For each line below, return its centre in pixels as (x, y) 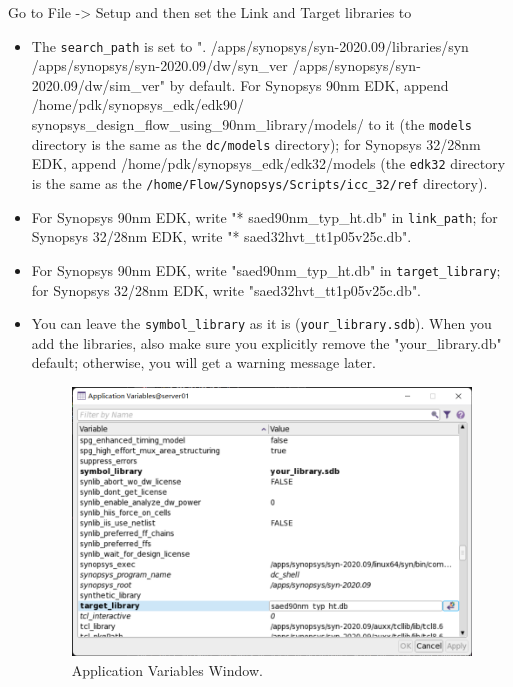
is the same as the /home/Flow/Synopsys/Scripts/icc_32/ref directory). (259, 183)
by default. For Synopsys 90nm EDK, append (309, 84)
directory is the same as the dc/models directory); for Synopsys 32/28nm (256, 143)
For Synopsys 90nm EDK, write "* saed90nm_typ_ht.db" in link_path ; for (264, 216)
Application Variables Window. (167, 670)
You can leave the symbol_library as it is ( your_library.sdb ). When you (261, 323)
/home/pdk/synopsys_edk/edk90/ (137, 104)
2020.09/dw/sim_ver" (98, 84)
